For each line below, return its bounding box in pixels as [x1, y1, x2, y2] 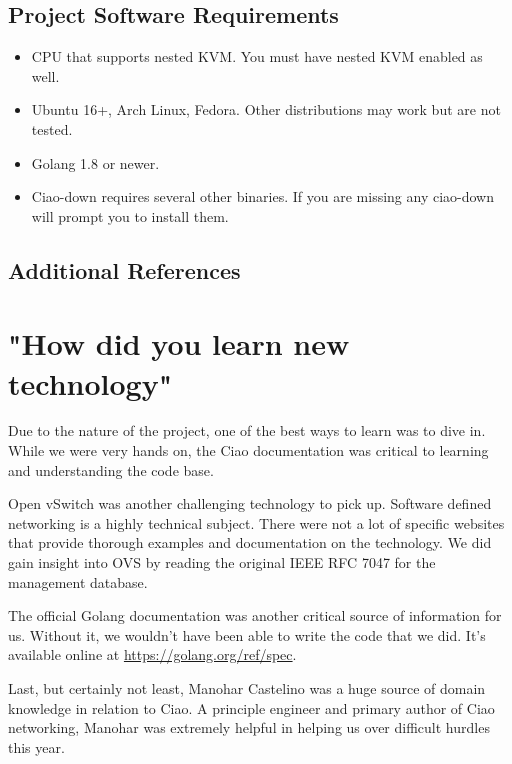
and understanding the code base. [8, 459, 214, 480]
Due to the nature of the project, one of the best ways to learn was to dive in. [8, 420, 486, 441]
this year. [8, 736, 65, 757]
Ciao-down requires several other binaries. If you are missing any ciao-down [31, 186, 495, 207]
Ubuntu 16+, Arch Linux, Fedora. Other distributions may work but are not [31, 99, 501, 120]
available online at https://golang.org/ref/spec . [8, 644, 297, 665]
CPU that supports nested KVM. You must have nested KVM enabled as [31, 46, 483, 67]
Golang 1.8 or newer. [31, 152, 160, 173]
